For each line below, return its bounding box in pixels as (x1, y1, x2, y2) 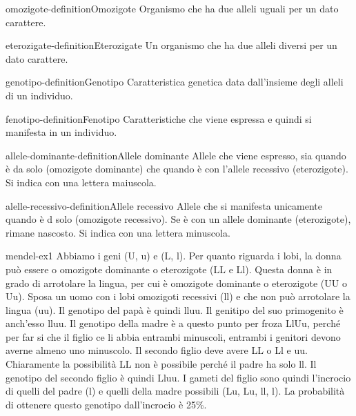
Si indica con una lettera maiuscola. (6, 175, 157, 189)
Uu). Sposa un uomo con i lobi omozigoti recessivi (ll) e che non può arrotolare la (6, 289, 350, 304)
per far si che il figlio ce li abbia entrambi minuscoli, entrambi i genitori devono (6, 329, 341, 344)
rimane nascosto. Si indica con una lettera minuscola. (6, 225, 230, 239)
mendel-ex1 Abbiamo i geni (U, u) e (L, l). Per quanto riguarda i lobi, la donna (6, 248, 342, 263)
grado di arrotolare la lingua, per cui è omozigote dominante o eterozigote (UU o (6, 275, 347, 290)
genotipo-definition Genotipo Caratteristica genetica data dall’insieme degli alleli (6, 75, 344, 89)
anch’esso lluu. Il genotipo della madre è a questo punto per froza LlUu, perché (6, 316, 341, 330)
